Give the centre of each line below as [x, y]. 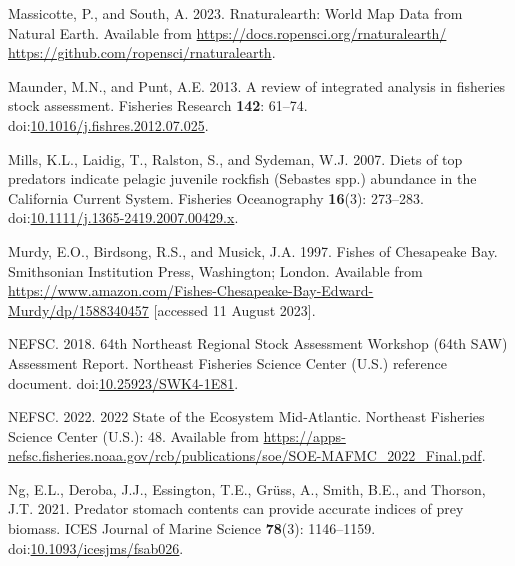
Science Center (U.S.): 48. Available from [133, 435]
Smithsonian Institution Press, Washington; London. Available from [215, 270]
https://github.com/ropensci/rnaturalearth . [142, 52]
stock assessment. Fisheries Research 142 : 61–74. [158, 105]
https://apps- [304, 435]
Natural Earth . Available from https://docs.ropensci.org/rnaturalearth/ [227, 32]
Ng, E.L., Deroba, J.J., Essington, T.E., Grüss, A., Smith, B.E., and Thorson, [247, 488]
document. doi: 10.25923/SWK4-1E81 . [123, 382]
